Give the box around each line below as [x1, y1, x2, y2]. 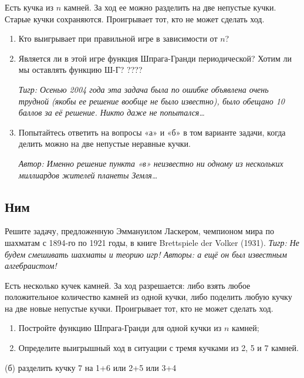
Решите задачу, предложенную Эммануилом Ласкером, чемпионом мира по [5, 225, 274, 237]
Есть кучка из [5, 1, 54, 13]
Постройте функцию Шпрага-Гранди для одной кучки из [18, 322, 222, 334]
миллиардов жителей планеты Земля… [18, 168, 158, 181]
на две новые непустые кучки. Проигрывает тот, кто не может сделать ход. [5, 302, 273, 314]
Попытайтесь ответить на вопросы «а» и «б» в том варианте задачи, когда [18, 126, 286, 138]
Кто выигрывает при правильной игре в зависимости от [18, 32, 218, 45]
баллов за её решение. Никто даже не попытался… [18, 106, 205, 119]
